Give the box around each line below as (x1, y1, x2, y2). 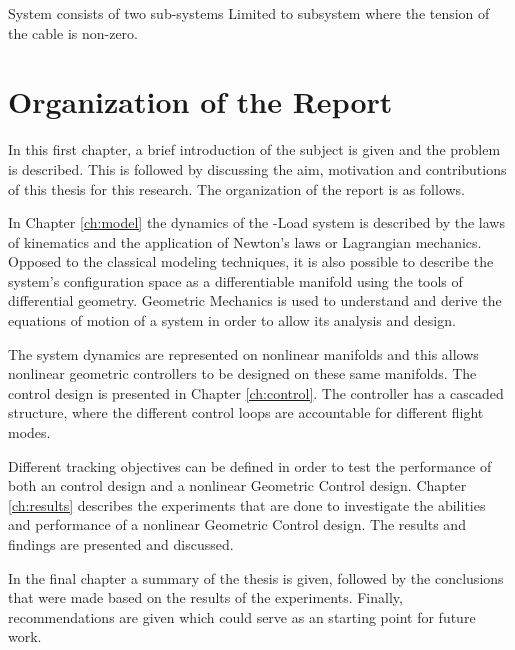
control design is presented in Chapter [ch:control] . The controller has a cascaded (8, 382, 504, 403)
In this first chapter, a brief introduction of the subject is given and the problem (8, 139, 501, 160)
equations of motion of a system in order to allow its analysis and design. (8, 310, 456, 331)
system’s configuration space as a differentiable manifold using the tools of (8, 270, 463, 291)
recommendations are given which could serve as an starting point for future (8, 606, 476, 627)
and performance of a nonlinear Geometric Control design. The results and (8, 514, 466, 535)
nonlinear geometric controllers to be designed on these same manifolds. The (8, 363, 477, 384)
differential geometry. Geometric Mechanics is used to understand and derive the (8, 290, 502, 311)
